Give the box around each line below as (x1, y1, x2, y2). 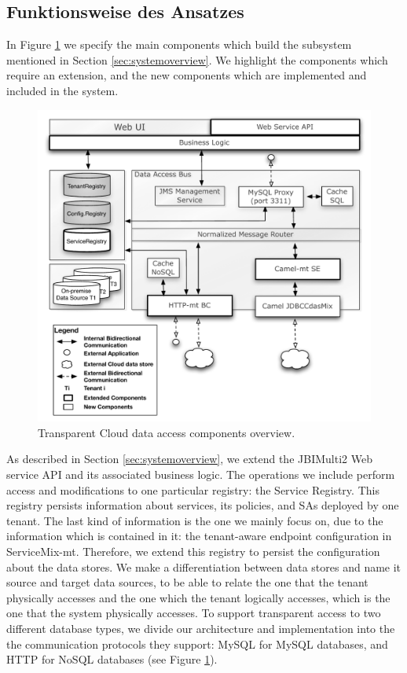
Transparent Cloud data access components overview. (38, 424, 295, 440)
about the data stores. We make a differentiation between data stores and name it (6, 558, 401, 575)
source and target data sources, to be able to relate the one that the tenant (6, 574, 368, 590)
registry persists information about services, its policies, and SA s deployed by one (6, 497, 399, 513)
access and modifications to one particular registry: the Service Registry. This (6, 481, 379, 498)
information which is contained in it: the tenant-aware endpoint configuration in (6, 528, 392, 544)
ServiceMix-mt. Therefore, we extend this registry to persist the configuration (6, 543, 380, 559)
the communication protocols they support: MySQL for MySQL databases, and (6, 635, 388, 652)
